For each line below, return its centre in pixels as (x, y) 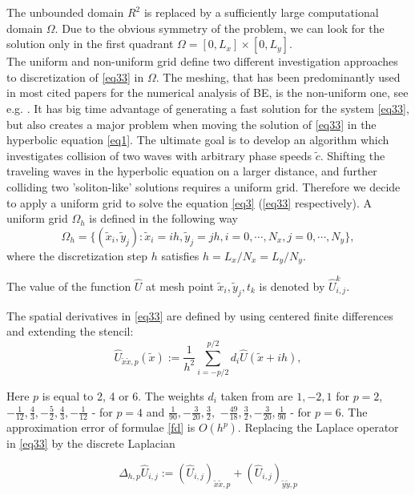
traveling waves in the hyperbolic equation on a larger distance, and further (192, 171)
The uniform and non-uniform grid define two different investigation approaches (202, 61)
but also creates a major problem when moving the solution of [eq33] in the (191, 124)
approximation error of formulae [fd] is (101, 427)
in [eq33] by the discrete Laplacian (91, 443)
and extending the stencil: (70, 331)
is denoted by (292, 286)
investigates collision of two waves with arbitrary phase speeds (159, 155)
